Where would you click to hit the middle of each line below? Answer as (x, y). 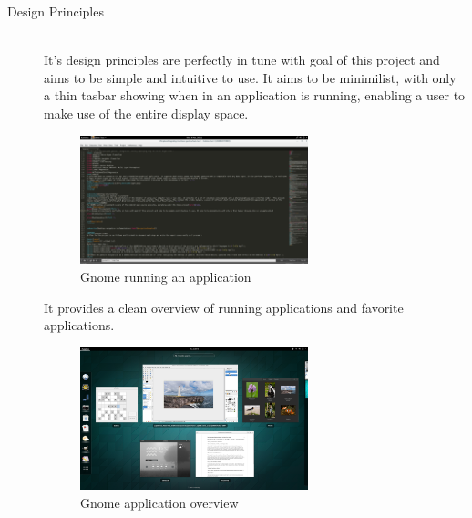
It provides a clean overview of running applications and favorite (224, 307)
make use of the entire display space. (146, 113)
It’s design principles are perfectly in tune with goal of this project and (242, 60)
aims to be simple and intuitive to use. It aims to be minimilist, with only (250, 77)
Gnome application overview (159, 502)
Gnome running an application (166, 277)
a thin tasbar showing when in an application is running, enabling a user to (255, 95)
